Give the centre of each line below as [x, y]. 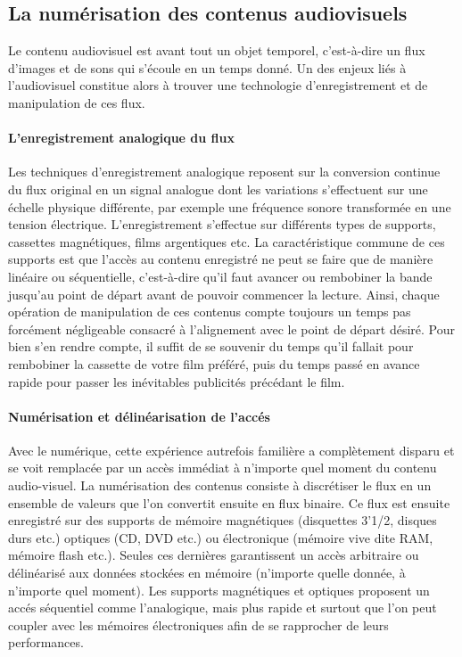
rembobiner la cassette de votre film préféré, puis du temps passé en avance [214, 363]
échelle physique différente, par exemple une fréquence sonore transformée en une [230, 206]
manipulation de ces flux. [77, 102]
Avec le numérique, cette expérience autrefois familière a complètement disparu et [231, 450]
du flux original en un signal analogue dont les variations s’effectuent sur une [218, 189]
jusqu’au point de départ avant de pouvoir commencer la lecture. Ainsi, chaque [224, 294]
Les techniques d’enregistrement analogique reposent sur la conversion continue [224, 172]
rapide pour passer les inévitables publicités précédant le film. [177, 381]
